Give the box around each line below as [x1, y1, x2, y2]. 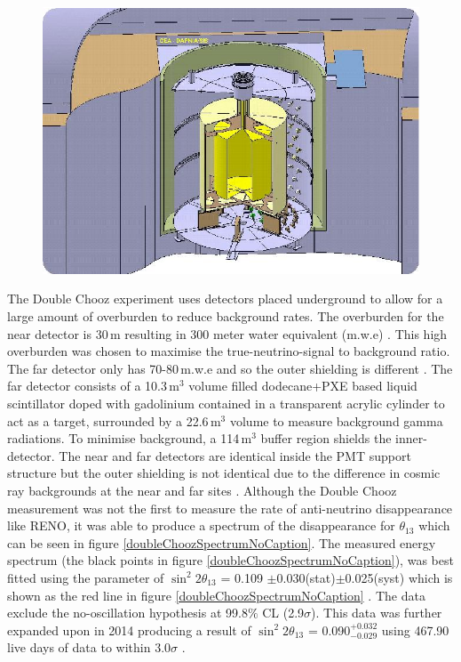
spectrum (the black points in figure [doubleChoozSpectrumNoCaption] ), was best [7, 551, 454, 569]
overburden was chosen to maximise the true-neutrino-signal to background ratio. [7, 342, 450, 360]
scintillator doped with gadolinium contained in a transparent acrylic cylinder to [7, 394, 445, 413]
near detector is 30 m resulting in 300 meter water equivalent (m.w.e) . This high [7, 324, 448, 343]
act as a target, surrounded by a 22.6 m [7, 411, 221, 430]
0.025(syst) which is [345, 568, 453, 586]
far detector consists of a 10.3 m [7, 376, 179, 395]
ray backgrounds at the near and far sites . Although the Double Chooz [7, 481, 397, 499]
